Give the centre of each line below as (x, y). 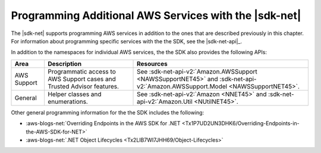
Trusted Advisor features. (83, 86)
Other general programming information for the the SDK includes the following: (108, 112)
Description (65, 63)
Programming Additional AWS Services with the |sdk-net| (156, 15)
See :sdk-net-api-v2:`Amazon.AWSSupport (197, 71)
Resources (152, 63)
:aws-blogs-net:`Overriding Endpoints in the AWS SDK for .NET (103, 123)
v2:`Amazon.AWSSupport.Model (182, 86)
